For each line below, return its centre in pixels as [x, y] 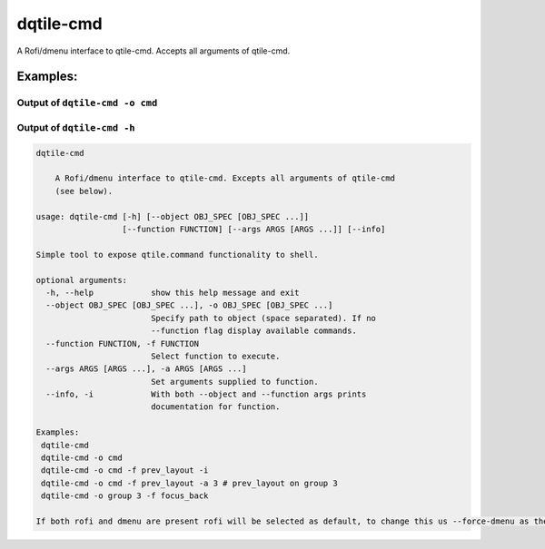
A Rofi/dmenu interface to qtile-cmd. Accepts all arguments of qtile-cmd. [154, 51]
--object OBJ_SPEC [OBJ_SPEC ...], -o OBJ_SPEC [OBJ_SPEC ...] [189, 305]
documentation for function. [215, 407]
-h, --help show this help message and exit [173, 292]
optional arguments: [81, 280]
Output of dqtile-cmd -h [76, 127]
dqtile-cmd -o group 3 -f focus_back [125, 496]
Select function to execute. [215, 356]
